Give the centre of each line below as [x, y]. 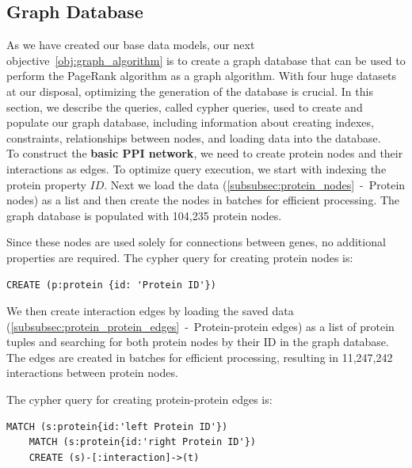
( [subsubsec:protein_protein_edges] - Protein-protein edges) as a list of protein [200, 326]
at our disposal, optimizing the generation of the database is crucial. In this [190, 91]
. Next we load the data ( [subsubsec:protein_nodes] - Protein [255, 184]
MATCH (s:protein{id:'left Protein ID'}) [117, 426]
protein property [46, 184]
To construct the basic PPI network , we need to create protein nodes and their [205, 153]
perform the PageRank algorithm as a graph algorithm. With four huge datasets [202, 76]
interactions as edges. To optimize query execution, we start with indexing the [196, 168]
